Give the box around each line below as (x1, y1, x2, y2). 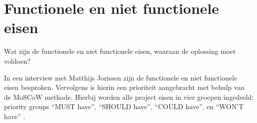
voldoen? (4, 55, 31, 66)
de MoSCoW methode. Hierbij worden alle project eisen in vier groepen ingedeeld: (4, 91, 254, 102)
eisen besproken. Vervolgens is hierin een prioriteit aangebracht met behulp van (4, 82, 245, 92)
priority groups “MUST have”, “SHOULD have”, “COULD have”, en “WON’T (4, 101, 244, 112)
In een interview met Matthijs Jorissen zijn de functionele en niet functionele (4, 72, 238, 82)
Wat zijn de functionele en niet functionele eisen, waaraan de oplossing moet (4, 46, 236, 56)
